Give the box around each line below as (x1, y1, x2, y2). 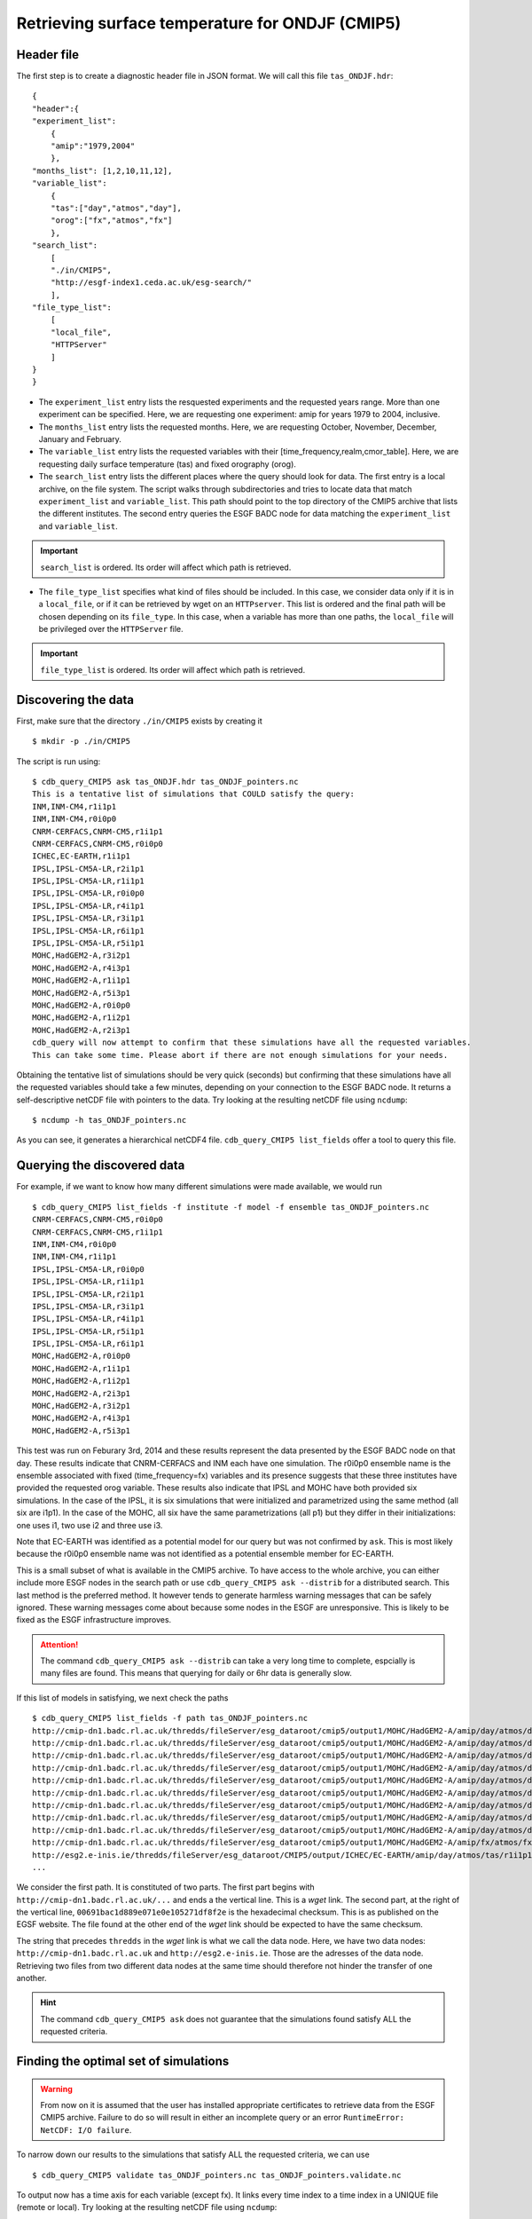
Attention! (40, 1639, 79, 1650)
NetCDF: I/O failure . (40, 2124, 132, 2135)
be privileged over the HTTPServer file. (38, 624, 184, 635)
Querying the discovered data (16, 1158, 185, 1173)
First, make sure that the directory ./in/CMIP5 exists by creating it (16, 715, 263, 726)
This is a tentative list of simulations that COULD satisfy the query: (32, 789, 355, 799)
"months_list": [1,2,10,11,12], (32, 165, 173, 176)
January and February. (38, 434, 121, 444)
